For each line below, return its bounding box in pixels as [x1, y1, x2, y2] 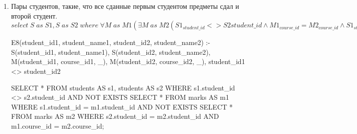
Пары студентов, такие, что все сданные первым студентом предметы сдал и [11, 1, 239, 11]
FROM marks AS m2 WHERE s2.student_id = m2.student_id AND [11, 111, 219, 121]
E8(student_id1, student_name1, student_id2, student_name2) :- [11, 37, 210, 47]
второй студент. [11, 10, 58, 21]
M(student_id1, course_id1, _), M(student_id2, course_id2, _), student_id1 [11, 56, 245, 67]
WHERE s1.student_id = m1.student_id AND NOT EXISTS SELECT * [11, 101, 233, 112]
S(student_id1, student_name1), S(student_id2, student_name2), [11, 46, 210, 57]
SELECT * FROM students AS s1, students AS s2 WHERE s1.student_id [11, 82, 235, 92]
